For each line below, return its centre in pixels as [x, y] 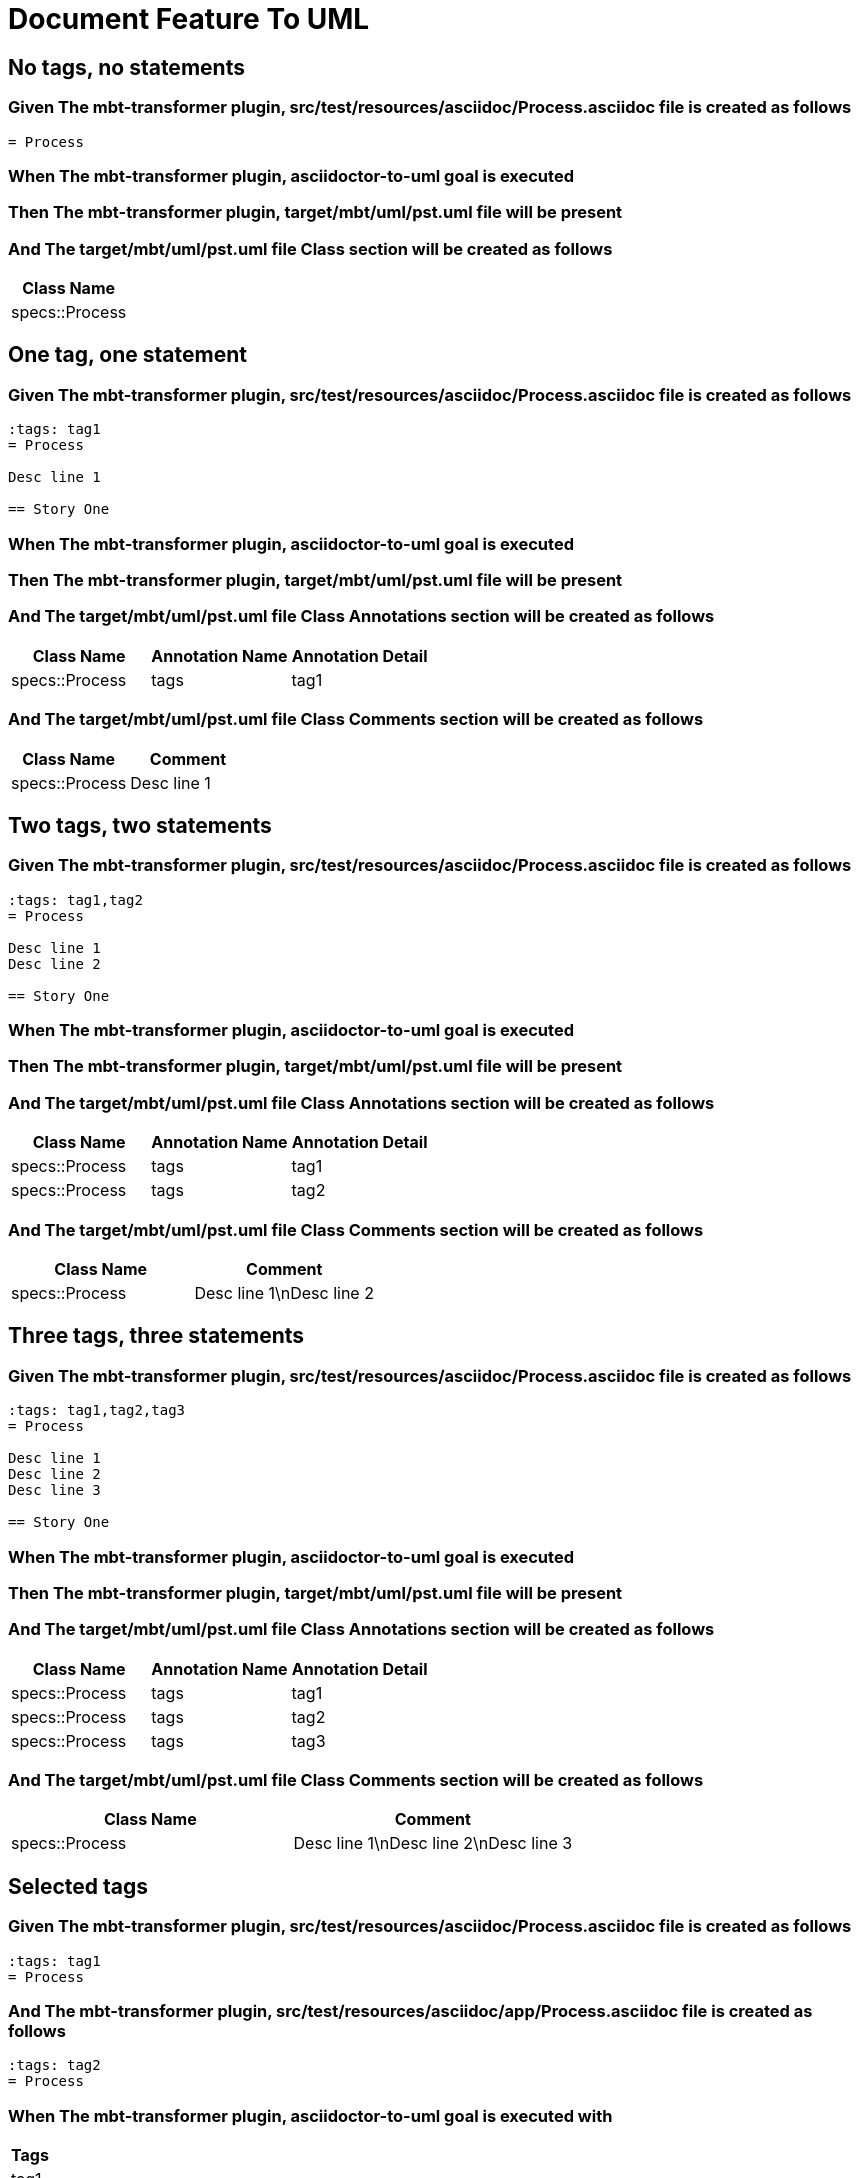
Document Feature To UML [189, 19]
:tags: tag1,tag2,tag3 [97, 1410]
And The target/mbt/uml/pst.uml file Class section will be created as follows [310, 248]
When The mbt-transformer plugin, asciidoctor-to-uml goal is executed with [310, 2115]
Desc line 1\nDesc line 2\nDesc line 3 [433, 1843]
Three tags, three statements [156, 1336]
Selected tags [78, 1886]
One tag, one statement [127, 355]
